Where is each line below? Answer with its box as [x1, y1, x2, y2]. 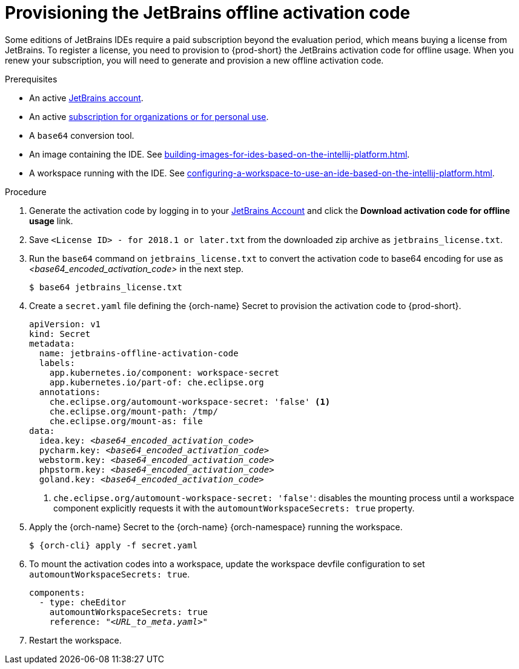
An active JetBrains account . [29, 92, 144, 103]
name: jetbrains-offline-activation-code [39, 348, 239, 358]
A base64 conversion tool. [29, 130, 134, 141]
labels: [39, 358, 75, 368]
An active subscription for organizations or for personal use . [29, 111, 269, 122]
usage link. [29, 215, 73, 226]
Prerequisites [5, 73, 58, 84]
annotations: [39, 387, 101, 397]
